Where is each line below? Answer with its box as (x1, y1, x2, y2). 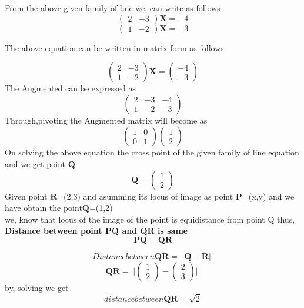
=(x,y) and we (242, 190, 295, 202)
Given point (5, 190, 48, 202)
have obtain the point (5, 201, 82, 214)
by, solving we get (5, 281, 69, 293)
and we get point (5, 157, 66, 170)
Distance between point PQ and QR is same (5, 224, 188, 237)
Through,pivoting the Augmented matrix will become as (5, 114, 208, 126)
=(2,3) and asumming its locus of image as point (57, 190, 233, 202)
